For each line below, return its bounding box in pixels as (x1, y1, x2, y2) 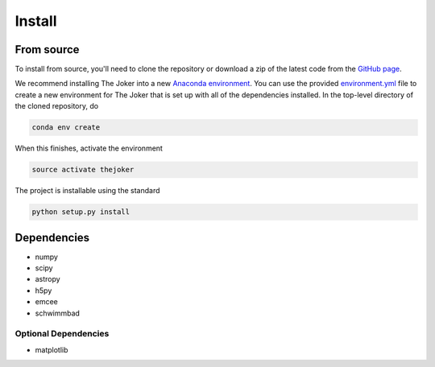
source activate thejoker (31, 165, 135, 175)
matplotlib (35, 344, 68, 354)
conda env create (31, 123, 101, 132)
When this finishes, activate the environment (14, 143, 163, 153)
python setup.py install (31, 208, 130, 216)
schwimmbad (35, 308, 81, 318)
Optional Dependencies (14, 328, 110, 340)
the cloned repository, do (14, 101, 99, 111)
